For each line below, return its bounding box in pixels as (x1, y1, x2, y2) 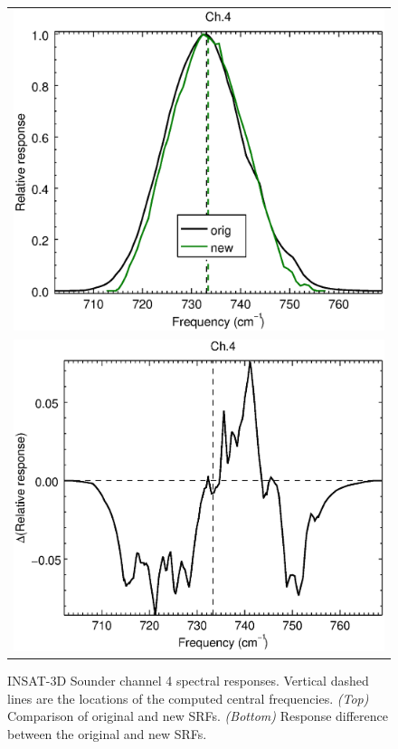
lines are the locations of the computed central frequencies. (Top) (7, 688, 369, 707)
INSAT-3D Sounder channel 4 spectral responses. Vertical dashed (7, 671, 369, 690)
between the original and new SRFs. (7, 725, 207, 744)
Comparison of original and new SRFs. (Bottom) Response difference (7, 706, 388, 725)
